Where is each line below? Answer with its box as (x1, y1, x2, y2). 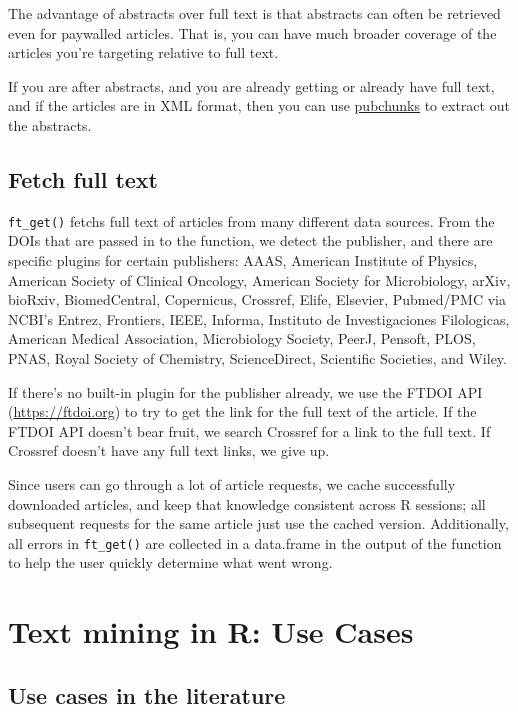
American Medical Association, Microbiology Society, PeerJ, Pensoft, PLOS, (8, 328, 476, 349)
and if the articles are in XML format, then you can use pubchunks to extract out (8, 95, 510, 116)
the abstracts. (8, 114, 92, 135)
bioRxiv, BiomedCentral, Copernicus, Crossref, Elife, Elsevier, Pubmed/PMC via (8, 289, 506, 310)
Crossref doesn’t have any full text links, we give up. (8, 440, 330, 461)
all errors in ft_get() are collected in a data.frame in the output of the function (8, 532, 502, 553)
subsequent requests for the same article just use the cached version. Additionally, (8, 513, 509, 534)
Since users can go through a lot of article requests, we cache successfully (8, 473, 456, 494)
